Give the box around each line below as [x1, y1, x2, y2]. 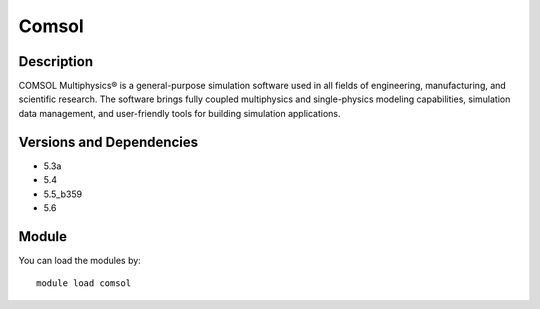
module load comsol [36, 278, 132, 289]
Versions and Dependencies [18, 133, 199, 150]
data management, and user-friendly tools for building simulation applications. [18, 107, 341, 119]
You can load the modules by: [18, 254, 142, 266]
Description [18, 53, 94, 70]
